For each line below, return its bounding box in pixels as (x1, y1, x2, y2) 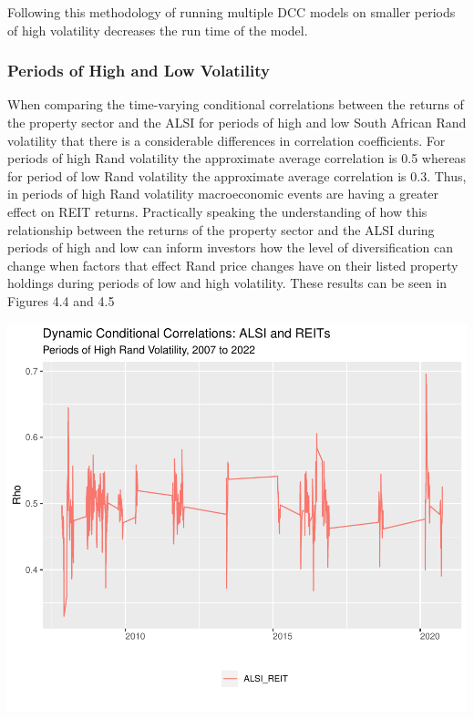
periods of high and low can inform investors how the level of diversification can (7, 238, 453, 257)
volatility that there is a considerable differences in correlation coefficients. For (7, 130, 446, 149)
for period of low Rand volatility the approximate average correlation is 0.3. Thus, (7, 166, 467, 185)
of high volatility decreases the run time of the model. (7, 20, 308, 39)
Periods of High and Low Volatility (7, 59, 270, 82)
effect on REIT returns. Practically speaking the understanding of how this (7, 201, 428, 221)
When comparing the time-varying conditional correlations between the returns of (7, 95, 464, 114)
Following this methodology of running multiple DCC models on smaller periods (7, 3, 456, 21)
